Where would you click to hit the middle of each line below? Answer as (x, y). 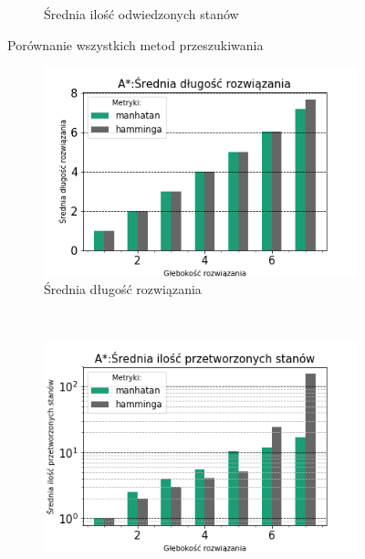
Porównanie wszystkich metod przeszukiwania (136, 44)
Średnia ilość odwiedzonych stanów (141, 14)
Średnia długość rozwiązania (123, 289)
